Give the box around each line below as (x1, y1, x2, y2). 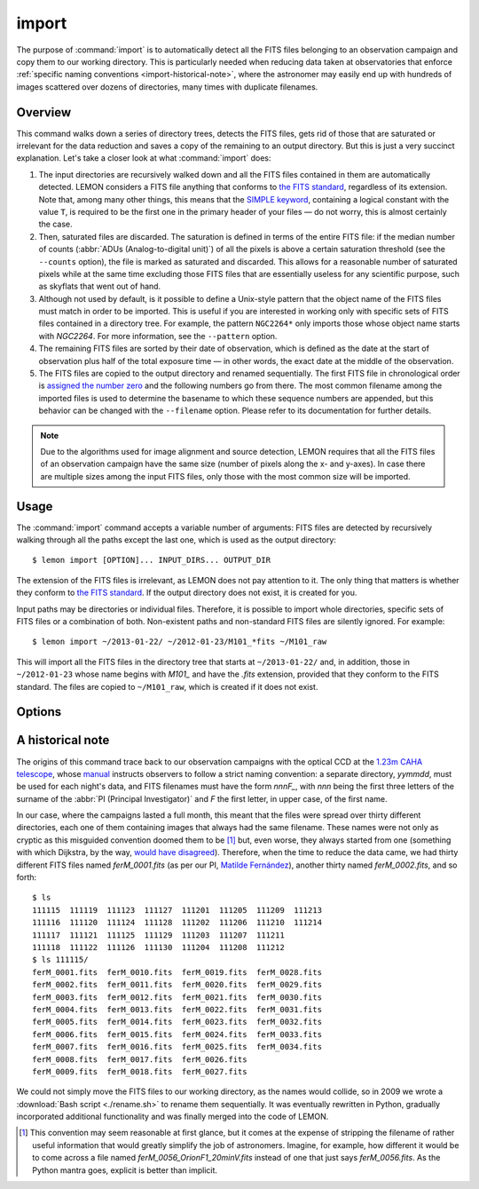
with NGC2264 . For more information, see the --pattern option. (38, 330, 278, 341)
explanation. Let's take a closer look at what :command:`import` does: (16, 153, 271, 163)
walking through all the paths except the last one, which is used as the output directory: (16, 535, 337, 545)
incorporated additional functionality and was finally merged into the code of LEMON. (16, 1111, 329, 1122)
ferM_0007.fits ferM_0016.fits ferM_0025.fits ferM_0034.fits (32, 1042, 323, 1052)
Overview (16, 105, 72, 120)
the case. (38, 218, 73, 230)
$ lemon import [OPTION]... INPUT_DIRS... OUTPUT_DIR (32, 555, 271, 566)
